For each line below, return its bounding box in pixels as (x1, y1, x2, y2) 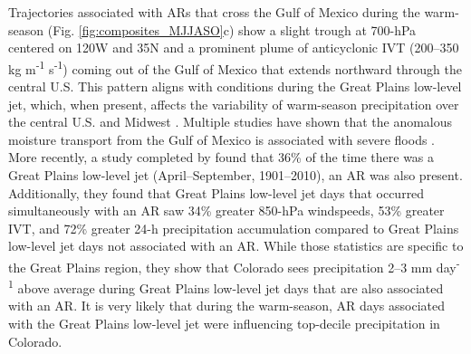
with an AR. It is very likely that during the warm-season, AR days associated (8, 296, 445, 315)
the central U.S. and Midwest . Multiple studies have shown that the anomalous (8, 112, 453, 131)
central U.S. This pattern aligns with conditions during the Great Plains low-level (8, 77, 462, 96)
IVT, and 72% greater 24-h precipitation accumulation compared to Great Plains (8, 218, 459, 237)
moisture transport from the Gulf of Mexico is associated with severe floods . (8, 129, 436, 148)
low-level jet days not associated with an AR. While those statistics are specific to (8, 236, 464, 255)
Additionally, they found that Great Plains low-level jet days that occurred (8, 183, 425, 202)
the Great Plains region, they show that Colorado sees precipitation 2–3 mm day (8, 257, 457, 276)
